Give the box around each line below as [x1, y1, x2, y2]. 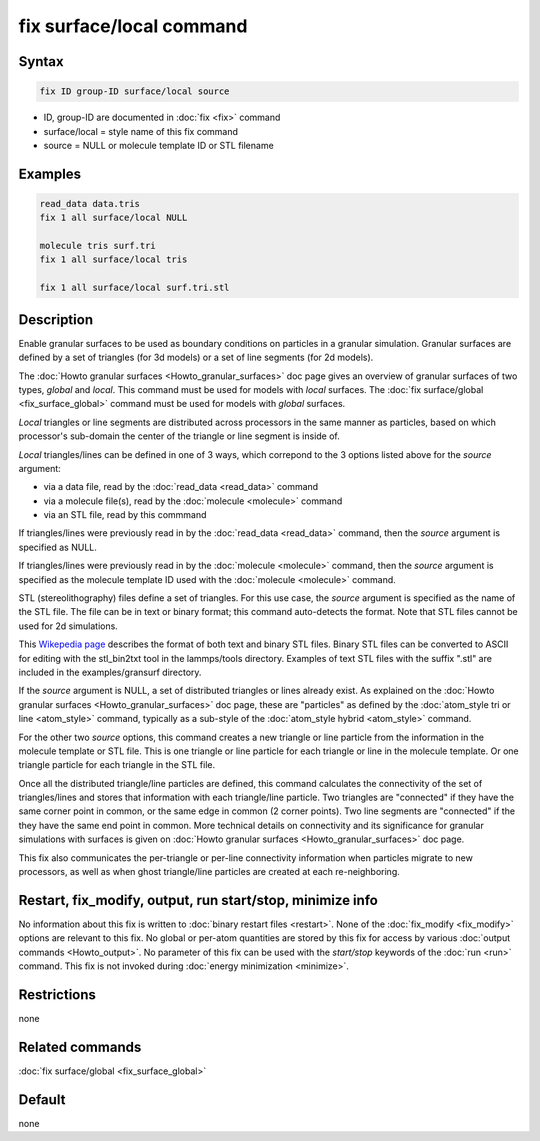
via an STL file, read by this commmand [43, 509, 207, 521]
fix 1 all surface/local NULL [39, 212, 188, 224]
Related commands [18, 1038, 142, 1055]
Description [18, 311, 94, 328]
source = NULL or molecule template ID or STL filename [43, 139, 274, 151]
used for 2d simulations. [18, 620, 119, 632]
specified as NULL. [18, 541, 97, 553]
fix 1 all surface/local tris [39, 254, 188, 265]
